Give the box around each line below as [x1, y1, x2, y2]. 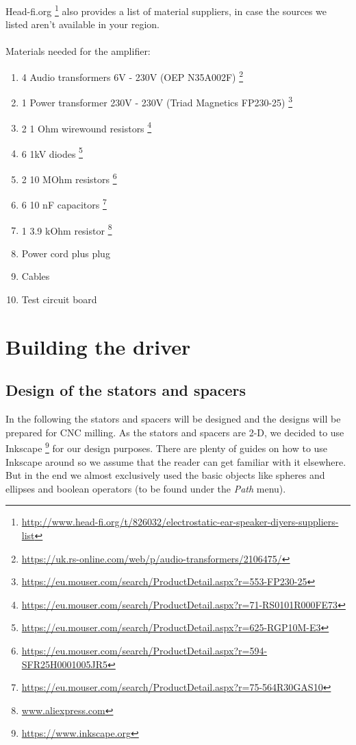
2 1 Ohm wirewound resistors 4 [21, 119, 152, 135]
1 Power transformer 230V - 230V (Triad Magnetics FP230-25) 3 [21, 93, 293, 109]
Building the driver [5, 332, 191, 360]
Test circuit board [21, 292, 97, 306]
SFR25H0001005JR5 [21, 657, 108, 671]
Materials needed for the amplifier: [5, 44, 151, 58]
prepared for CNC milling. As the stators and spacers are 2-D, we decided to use [5, 425, 344, 439]
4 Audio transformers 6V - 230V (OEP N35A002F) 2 [21, 68, 244, 84]
